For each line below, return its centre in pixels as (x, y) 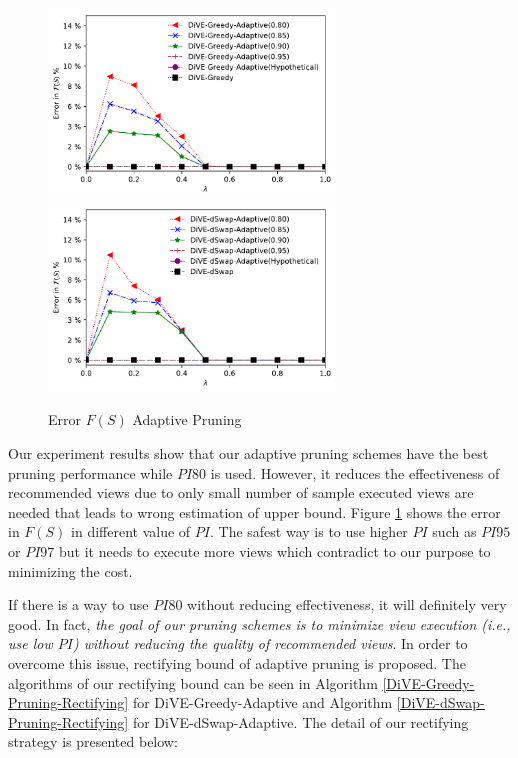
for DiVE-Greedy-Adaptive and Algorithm (262, 702)
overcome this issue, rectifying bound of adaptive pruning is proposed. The (237, 662)
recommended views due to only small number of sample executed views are (241, 492)
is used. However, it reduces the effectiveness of (355, 472)
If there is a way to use (78, 604)
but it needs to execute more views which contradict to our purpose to (274, 550)
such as (454, 531)
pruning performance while (90, 472)
